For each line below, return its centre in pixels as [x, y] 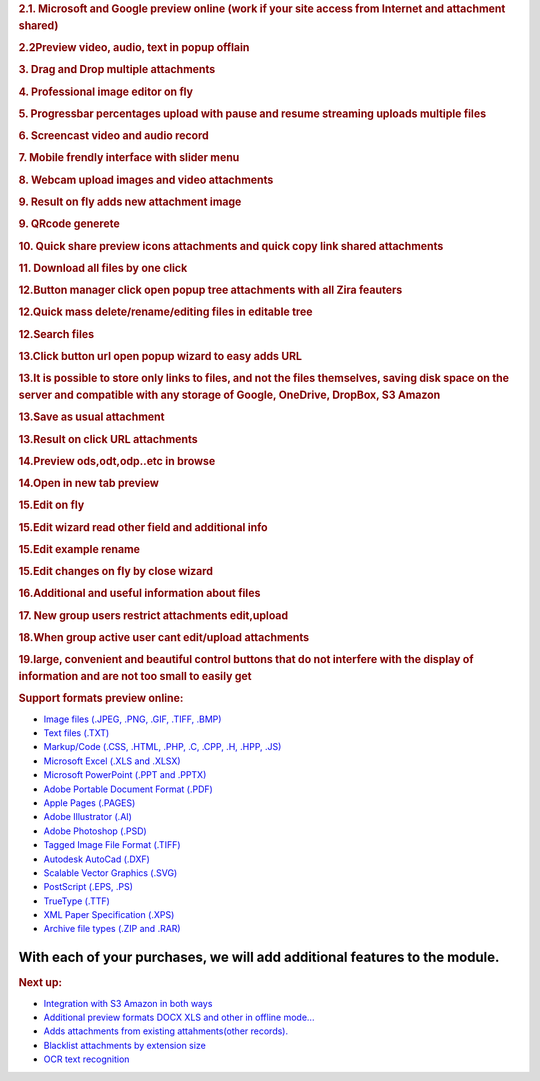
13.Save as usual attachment [91, 417]
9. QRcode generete [69, 224]
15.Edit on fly [51, 505]
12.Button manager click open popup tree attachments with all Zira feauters [210, 290]
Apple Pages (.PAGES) [89, 802]
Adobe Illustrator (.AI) [87, 817]
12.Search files [56, 334]
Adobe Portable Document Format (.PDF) [128, 789]
